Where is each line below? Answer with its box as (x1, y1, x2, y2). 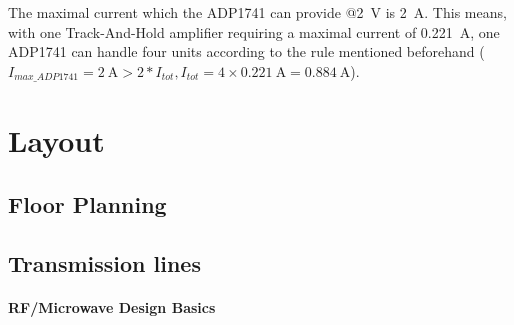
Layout (8, 120, 105, 161)
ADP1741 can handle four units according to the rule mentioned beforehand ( (8, 41, 485, 62)
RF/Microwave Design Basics (8, 296, 216, 317)
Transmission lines (8, 247, 201, 278)
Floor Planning (8, 189, 167, 219)
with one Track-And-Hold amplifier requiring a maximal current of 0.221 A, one (8, 21, 500, 42)
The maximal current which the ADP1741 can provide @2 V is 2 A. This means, (8, 2, 507, 22)
